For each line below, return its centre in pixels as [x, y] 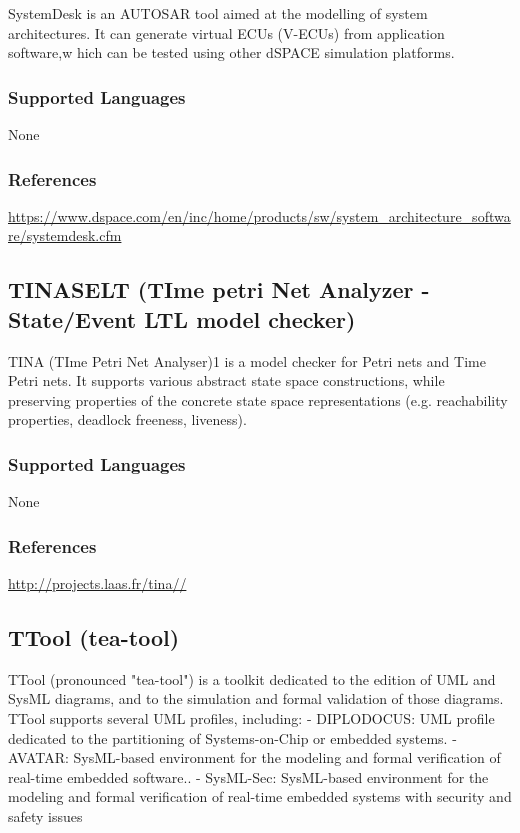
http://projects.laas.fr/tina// [97, 583]
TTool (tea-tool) [94, 636]
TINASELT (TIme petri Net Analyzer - [219, 289]
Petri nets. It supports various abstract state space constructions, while [226, 380]
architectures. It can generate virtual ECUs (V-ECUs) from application [226, 32]
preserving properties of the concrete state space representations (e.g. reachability [258, 399]
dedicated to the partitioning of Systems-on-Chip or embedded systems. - [232, 737]
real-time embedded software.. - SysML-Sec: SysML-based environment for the [248, 776]
